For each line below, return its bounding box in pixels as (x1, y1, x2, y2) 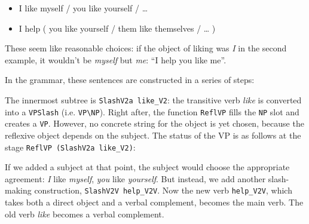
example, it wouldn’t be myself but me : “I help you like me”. (5, 53, 227, 66)
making (5, 184, 32, 197)
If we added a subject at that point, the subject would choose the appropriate (5, 161, 290, 173)
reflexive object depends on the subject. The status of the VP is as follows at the (5, 128, 301, 141)
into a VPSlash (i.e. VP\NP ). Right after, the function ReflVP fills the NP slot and (5, 105, 299, 118)
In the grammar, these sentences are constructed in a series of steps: (5, 73, 255, 86)
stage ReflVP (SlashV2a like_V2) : (5, 140, 136, 153)
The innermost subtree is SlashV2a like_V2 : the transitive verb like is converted (5, 93, 302, 106)
